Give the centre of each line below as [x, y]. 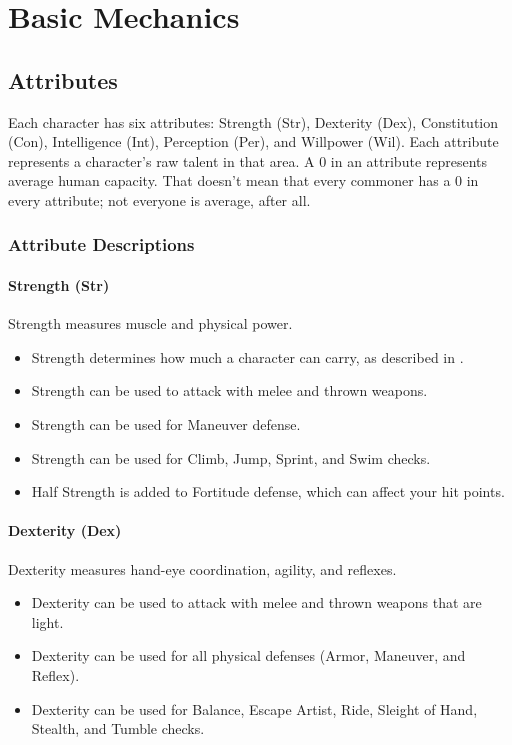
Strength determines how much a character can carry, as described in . [247, 356]
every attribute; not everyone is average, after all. [159, 199]
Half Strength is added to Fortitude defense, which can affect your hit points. [268, 491]
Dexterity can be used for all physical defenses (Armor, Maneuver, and [248, 655]
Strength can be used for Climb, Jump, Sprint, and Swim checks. [231, 457]
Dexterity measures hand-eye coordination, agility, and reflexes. [202, 568]
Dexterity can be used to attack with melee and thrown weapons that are [256, 602]
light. [47, 621]
